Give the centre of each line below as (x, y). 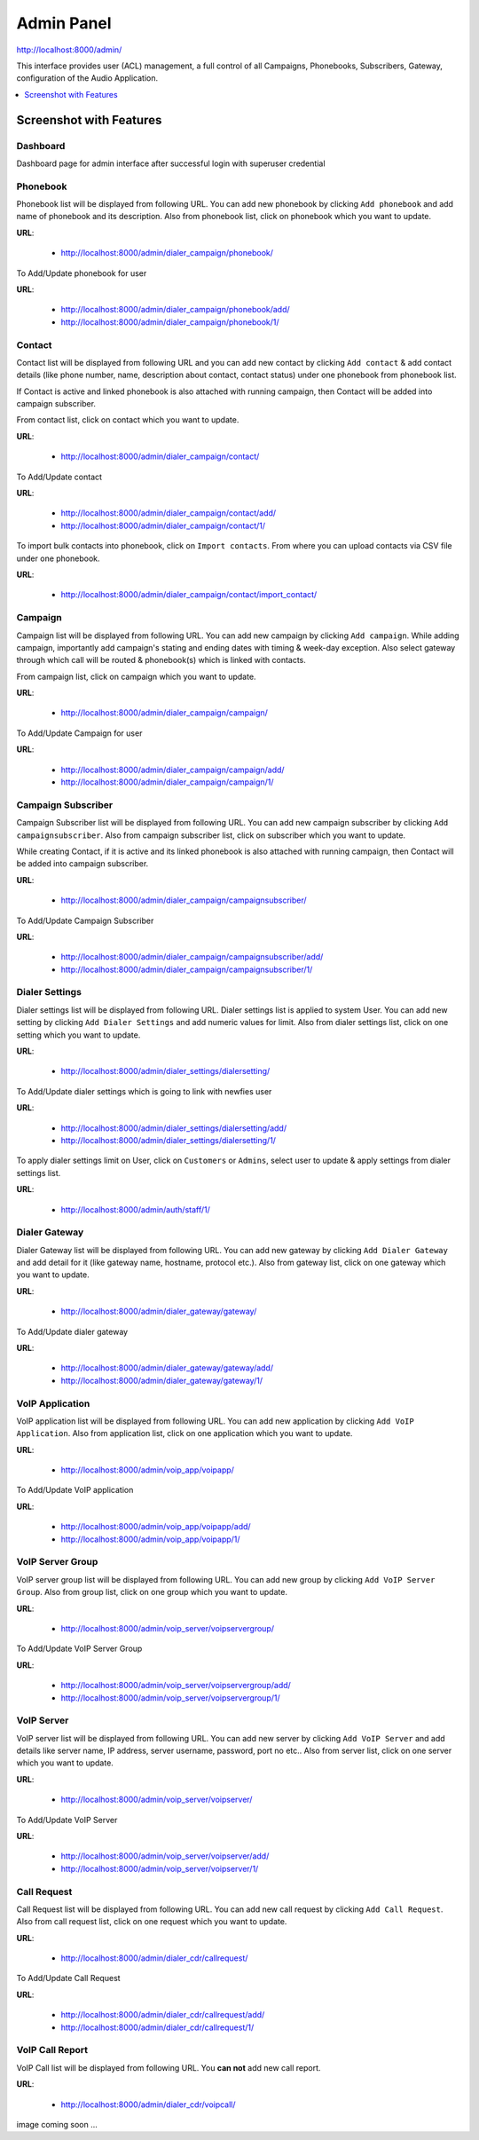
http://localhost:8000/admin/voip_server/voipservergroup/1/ (171, 1698)
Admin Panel (64, 23)
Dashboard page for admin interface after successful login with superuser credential (171, 163)
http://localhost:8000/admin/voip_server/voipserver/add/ (165, 1856)
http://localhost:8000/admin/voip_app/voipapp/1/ (150, 1539)
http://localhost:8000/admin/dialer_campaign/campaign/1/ (167, 782)
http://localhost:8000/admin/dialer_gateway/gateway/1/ (162, 1380)
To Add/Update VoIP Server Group (79, 1649)
